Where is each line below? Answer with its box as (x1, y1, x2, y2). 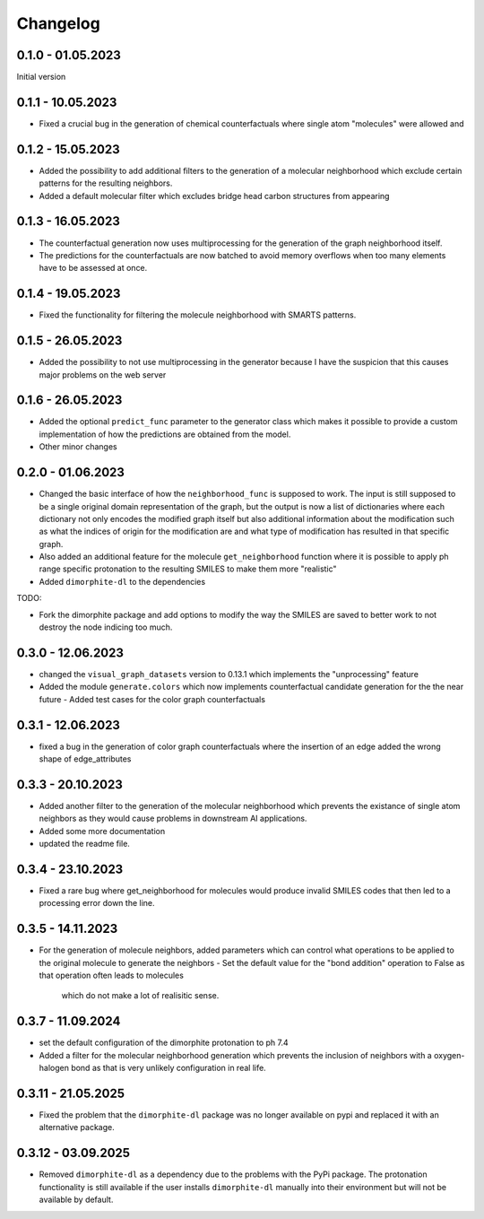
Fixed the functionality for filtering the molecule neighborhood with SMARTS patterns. (39, 309, 357, 320)
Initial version (16, 72, 66, 83)
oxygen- (433, 1049, 465, 1060)
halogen (39, 1063, 69, 1074)
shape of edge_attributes (39, 753, 132, 764)
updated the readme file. (39, 839, 130, 849)
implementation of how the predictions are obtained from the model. (39, 429, 291, 440)
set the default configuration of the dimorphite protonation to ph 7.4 (39, 1037, 289, 1049)
